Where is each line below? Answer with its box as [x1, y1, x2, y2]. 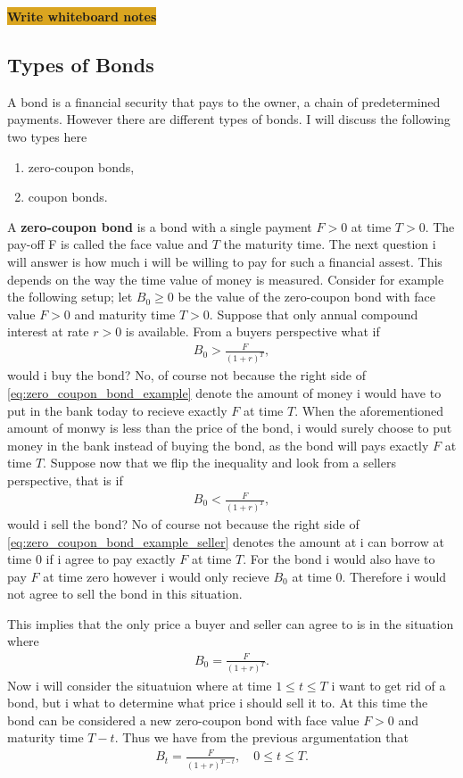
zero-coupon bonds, [28, 157, 135, 176]
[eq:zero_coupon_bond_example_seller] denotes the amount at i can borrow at [7, 532, 444, 550]
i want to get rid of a [331, 675, 446, 694]
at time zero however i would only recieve [43, 567, 269, 585]
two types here [7, 127, 87, 145]
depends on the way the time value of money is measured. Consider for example [7, 269, 444, 288]
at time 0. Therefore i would [292, 567, 447, 585]
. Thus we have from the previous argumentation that [114, 728, 409, 747]
